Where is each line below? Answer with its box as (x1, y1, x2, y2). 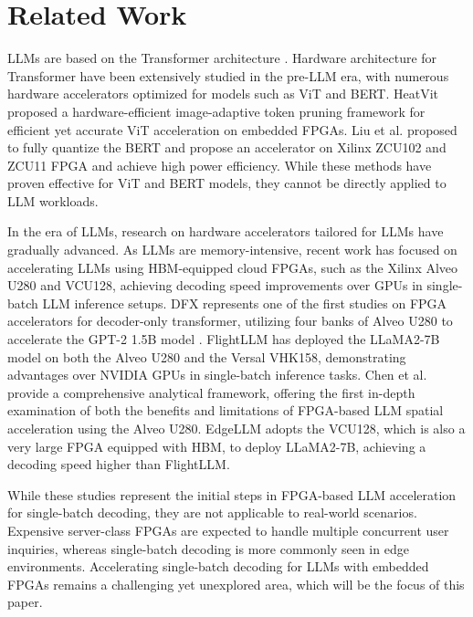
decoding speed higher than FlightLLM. (7, 455, 230, 474)
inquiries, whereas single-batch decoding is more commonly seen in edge (7, 539, 409, 558)
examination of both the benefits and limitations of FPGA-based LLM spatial (7, 401, 444, 420)
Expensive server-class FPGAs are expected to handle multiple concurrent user (7, 520, 449, 539)
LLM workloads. (7, 191, 99, 210)
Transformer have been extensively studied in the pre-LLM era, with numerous (7, 66, 449, 85)
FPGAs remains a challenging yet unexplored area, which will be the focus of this (7, 574, 465, 593)
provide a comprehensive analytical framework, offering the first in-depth (7, 382, 415, 402)
